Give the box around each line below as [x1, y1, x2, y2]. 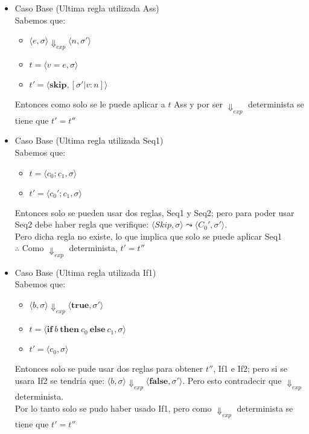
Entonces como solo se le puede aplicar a [14, 98, 165, 110]
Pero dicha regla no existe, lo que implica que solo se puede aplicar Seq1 [14, 229, 282, 242]
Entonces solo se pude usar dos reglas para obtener [14, 362, 203, 375]
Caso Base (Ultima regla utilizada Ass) [14, 2, 159, 14]
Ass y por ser [174, 98, 223, 110]
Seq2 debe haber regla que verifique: [14, 218, 149, 231]
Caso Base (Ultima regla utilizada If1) [14, 266, 156, 278]
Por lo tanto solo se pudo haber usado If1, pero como [14, 401, 212, 414]
